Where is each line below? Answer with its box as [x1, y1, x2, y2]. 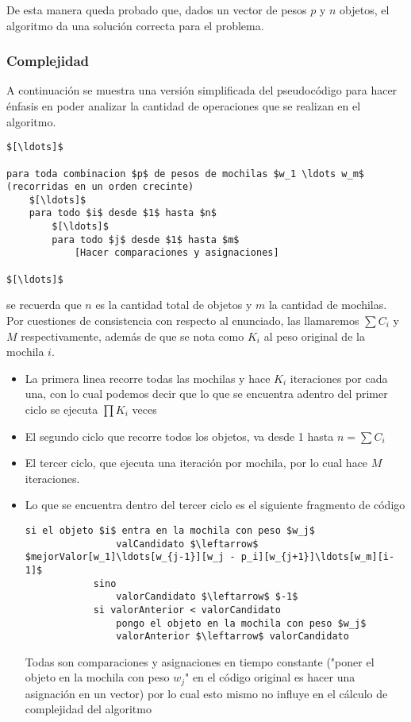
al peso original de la [263, 327, 365, 344]
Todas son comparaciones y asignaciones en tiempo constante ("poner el [25, 653, 375, 670]
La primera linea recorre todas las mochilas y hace [25, 369, 271, 386]
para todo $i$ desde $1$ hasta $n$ [29, 207, 217, 219]
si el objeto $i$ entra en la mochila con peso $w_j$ [25, 524, 315, 536]
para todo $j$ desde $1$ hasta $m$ [52, 234, 240, 245]
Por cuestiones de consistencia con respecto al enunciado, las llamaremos [6, 312, 359, 328]
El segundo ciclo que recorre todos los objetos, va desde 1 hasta [25, 427, 334, 444]
